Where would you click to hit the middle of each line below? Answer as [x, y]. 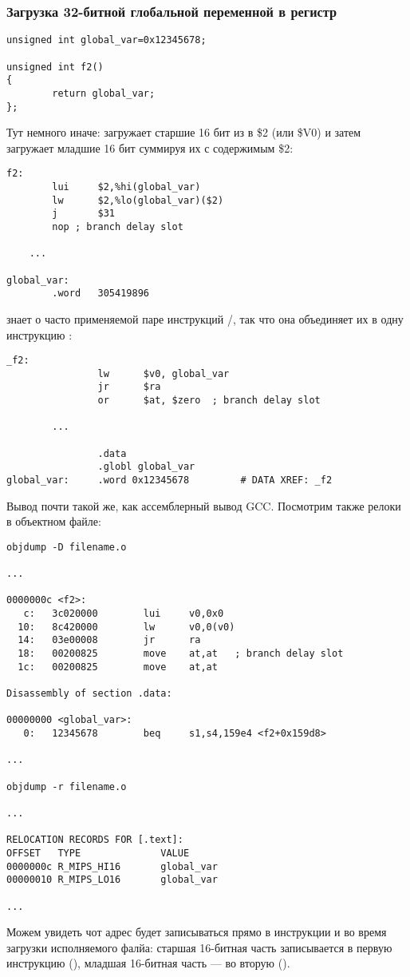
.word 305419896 [101, 294]
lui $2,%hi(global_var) [126, 187]
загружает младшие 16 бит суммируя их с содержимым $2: [150, 147]
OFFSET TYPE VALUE [98, 853]
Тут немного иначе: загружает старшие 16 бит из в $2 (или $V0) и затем [184, 132]
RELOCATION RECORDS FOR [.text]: [95, 840]
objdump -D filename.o [67, 547]
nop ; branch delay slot [118, 226]
